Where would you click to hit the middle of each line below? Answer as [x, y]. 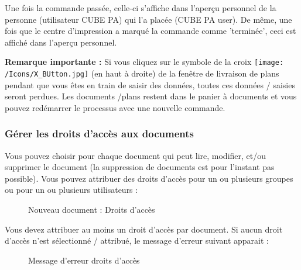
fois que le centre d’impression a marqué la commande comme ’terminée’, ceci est [150, 31]
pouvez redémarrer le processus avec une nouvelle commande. [115, 107]
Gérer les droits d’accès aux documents [99, 134]
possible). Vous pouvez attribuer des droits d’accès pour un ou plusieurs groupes [149, 178]
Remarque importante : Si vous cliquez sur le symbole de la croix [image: [144, 62]
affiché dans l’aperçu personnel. [61, 42]
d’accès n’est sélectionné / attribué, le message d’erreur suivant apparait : [137, 240]
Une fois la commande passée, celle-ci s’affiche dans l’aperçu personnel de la [141, 8]
